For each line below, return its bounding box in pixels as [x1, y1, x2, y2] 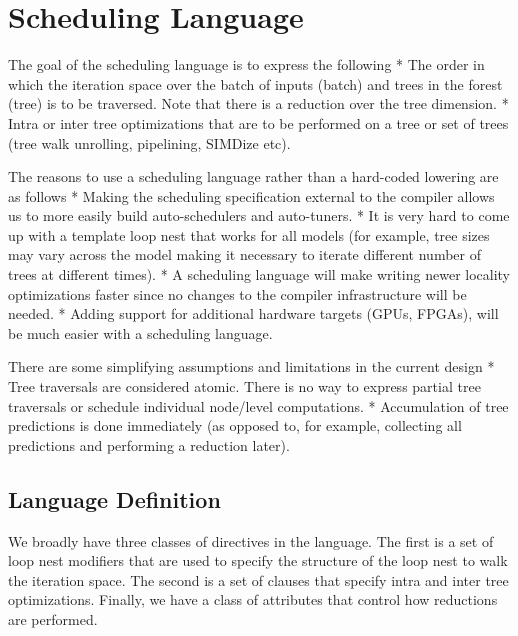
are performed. [8, 608, 98, 629]
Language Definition [8, 483, 221, 514]
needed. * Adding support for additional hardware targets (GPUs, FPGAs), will [8, 303, 499, 324]
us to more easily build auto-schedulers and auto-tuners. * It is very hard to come [8, 205, 510, 226]
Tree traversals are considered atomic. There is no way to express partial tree [8, 376, 481, 397]
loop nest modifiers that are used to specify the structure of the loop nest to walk [8, 550, 508, 571]
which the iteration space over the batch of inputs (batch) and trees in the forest [8, 73, 503, 94]
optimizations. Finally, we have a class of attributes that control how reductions [8, 589, 498, 610]
